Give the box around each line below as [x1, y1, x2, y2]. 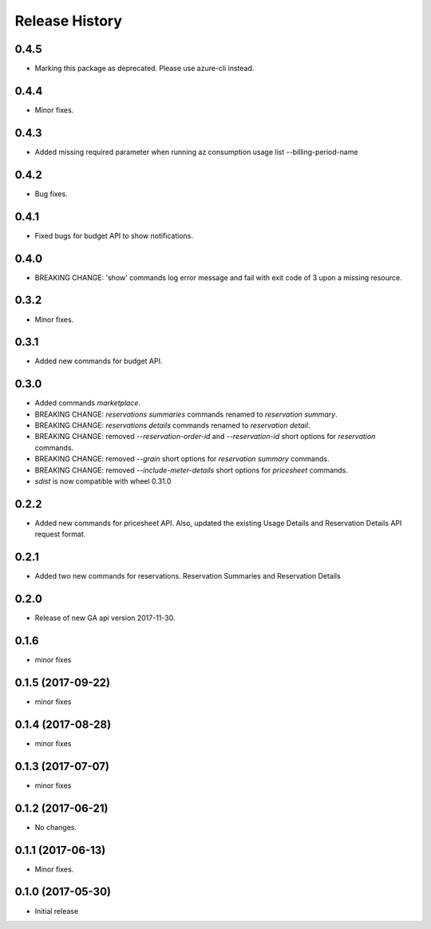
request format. [34, 529, 86, 539]
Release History [14, 12, 123, 30]
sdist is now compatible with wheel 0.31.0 [34, 476, 172, 486]
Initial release [34, 906, 79, 915]
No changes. [34, 822, 77, 832]
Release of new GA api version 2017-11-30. [34, 613, 176, 623]
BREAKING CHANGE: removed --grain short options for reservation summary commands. [34, 454, 330, 464]
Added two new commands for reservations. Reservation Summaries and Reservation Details [34, 571, 341, 581]
